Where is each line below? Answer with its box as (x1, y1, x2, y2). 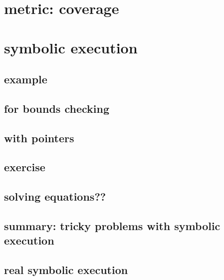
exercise (4, 159, 45, 175)
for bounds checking (4, 100, 109, 116)
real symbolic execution (4, 262, 128, 278)
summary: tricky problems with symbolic (4, 218, 221, 234)
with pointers (4, 130, 74, 145)
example (4, 71, 47, 87)
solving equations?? (4, 189, 106, 204)
